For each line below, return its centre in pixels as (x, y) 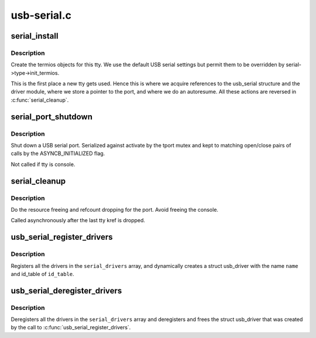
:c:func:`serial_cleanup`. (40, 100)
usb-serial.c (41, 15)
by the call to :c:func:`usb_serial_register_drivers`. (71, 327)
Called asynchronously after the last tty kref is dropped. (78, 220)
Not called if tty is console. (43, 164)
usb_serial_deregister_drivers (66, 290)
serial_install (35, 36)
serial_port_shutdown (52, 117)
